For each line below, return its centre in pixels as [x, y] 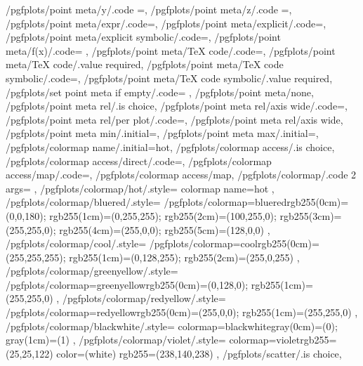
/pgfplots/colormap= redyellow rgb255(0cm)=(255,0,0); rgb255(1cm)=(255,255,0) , [182, 312]
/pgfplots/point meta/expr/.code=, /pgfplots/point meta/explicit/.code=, [166, 23]
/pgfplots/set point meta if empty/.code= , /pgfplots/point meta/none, [160, 92]
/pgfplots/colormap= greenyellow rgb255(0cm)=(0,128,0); [127, 284]
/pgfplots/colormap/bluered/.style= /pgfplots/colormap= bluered [146, 202]
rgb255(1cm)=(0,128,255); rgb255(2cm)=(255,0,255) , [184, 257]
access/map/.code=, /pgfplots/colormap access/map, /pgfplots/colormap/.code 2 [181, 175]
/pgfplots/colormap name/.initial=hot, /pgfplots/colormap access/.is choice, [170, 146]
